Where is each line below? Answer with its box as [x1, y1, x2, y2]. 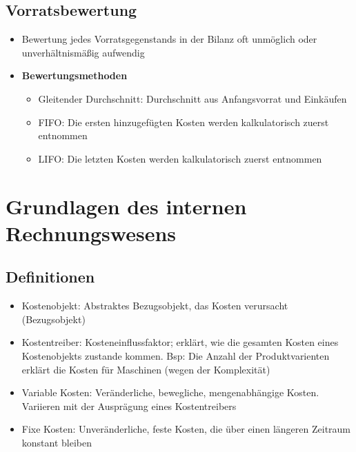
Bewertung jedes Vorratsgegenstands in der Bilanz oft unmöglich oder [21, 32, 317, 46]
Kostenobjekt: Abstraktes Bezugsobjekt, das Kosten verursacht [21, 298, 288, 313]
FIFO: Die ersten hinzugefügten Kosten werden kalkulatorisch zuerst [38, 114, 329, 129]
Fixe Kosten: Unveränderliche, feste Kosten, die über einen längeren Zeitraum [21, 422, 351, 436]
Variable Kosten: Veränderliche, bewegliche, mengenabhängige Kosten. [21, 385, 319, 400]
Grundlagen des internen [6, 192, 247, 220]
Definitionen [6, 266, 95, 287]
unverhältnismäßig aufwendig [21, 45, 145, 59]
